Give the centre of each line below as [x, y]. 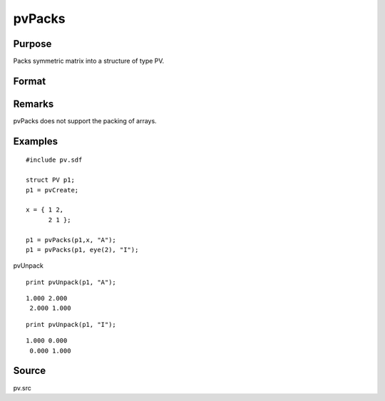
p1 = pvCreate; [52, 190]
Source [30, 371]
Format [30, 81]
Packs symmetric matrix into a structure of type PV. [89, 61]
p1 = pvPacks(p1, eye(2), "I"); [82, 250]
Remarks [34, 104]
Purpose [32, 44]
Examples [36, 141]
